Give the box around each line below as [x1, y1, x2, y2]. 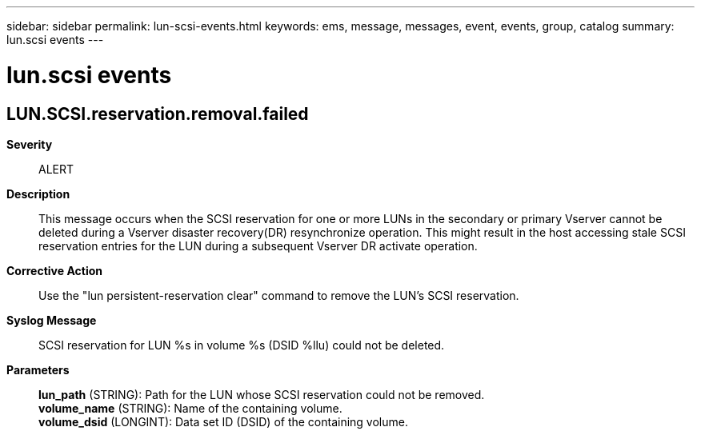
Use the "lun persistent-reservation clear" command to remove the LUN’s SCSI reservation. [38, 288, 519, 302]
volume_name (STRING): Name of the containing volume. [38, 401, 342, 415]
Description [6, 186, 70, 201]
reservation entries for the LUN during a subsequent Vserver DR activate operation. [38, 238, 478, 253]
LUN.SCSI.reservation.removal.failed [6, 103, 309, 124]
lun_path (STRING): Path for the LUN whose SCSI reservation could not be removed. [38, 387, 485, 401]
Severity [6, 137, 53, 151]
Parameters [6, 362, 70, 377]
